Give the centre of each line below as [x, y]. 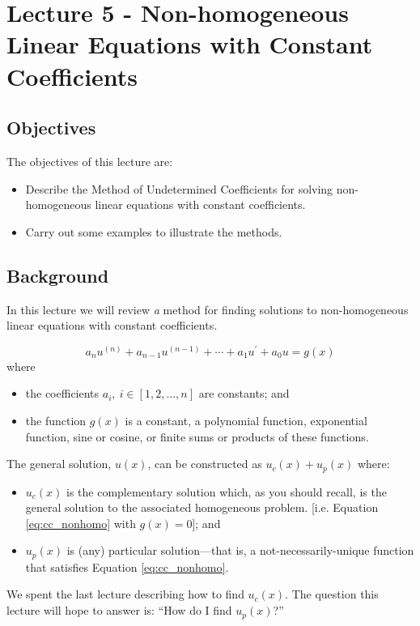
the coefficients [62, 393]
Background [58, 275]
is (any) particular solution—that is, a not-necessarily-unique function [240, 550]
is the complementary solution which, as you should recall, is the [226, 491]
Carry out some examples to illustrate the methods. [154, 231]
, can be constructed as [205, 464]
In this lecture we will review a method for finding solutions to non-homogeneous [208, 309]
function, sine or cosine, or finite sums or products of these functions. [197, 436]
